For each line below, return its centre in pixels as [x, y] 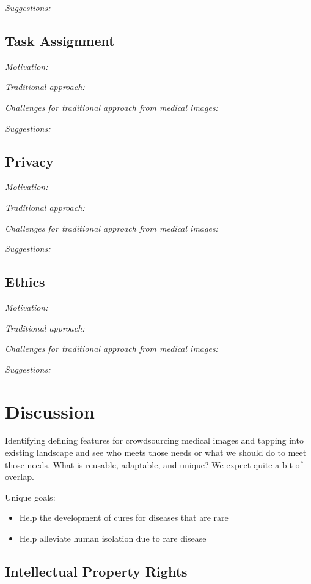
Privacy [29, 161]
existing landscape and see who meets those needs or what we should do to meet [156, 453]
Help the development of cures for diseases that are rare [124, 518]
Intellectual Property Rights [96, 571]
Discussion [50, 411]
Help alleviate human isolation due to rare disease [113, 538]
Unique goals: [30, 497]
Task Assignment [60, 40]
